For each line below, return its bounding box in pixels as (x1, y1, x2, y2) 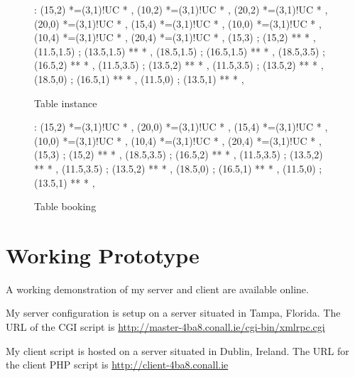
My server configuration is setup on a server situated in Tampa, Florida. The (6, 305, 341, 320)
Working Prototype (6, 240, 200, 269)
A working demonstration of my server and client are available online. (6, 281, 309, 296)
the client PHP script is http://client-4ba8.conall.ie (6, 357, 229, 372)
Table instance (34, 95, 97, 110)
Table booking (34, 199, 97, 214)
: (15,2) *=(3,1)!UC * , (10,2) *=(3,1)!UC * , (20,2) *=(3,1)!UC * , (34, 2, 328, 16)
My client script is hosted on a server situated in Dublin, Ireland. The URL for (6, 343, 349, 358)
